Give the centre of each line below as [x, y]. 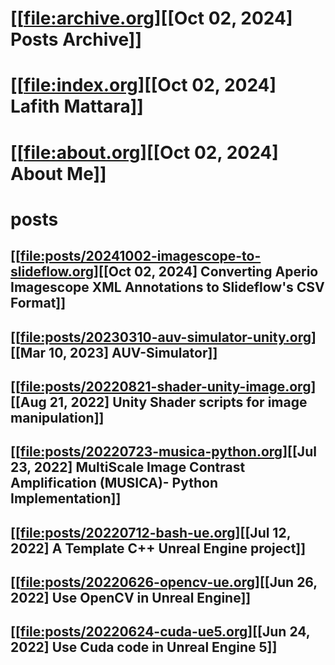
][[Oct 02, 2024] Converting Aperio [206, 272]
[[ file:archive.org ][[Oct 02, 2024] [151, 18]
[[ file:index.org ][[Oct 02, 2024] [143, 85]
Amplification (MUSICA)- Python [114, 483]
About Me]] [58, 173]
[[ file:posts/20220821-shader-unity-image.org [161, 386]
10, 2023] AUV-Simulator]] [133, 352]
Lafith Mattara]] [77, 106]
